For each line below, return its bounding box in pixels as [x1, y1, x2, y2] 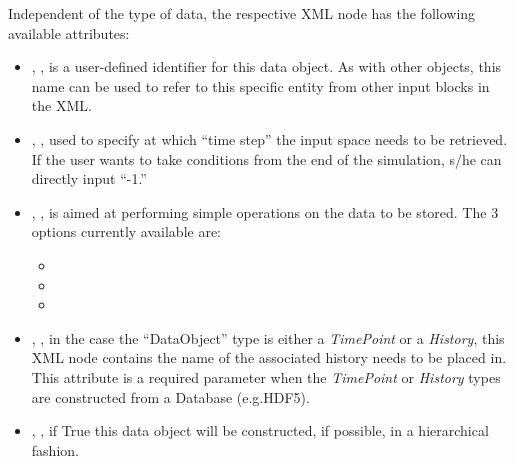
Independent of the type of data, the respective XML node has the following [8, 3, 476, 23]
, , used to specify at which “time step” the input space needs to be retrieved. [31, 128, 508, 149]
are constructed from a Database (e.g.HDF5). [31, 386, 310, 407]
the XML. [31, 95, 92, 116]
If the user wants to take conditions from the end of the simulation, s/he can [31, 148, 502, 169]
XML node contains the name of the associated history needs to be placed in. [31, 347, 507, 368]
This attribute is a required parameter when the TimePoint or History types [31, 366, 501, 387]
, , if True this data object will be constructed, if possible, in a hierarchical [31, 420, 489, 441]
